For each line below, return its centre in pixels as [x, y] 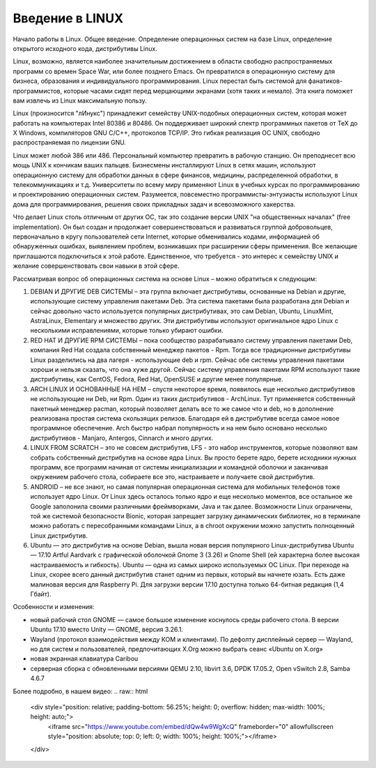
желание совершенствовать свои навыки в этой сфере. [96, 266]
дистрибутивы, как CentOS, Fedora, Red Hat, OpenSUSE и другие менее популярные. [157, 379]
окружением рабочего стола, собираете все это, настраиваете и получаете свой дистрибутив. [173, 477]
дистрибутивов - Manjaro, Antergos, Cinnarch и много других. [122, 438]
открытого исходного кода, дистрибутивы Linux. [85, 48]
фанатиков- [326, 81]
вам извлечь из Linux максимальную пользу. [80, 100]
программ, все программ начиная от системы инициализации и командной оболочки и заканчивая [179, 467]
